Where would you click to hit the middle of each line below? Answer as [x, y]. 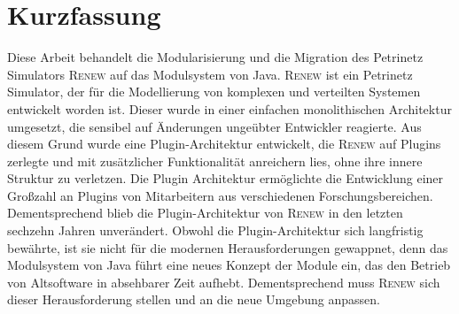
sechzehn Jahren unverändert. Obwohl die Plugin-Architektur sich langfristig [215, 230]
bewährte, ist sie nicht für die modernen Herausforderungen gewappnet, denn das [228, 247]
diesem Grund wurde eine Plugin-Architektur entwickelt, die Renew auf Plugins [224, 144]
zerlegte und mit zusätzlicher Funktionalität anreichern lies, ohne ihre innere [215, 161]
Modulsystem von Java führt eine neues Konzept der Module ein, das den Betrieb [229, 265]
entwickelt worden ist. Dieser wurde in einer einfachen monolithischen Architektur [229, 108]
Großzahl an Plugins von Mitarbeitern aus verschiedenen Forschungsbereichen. [220, 195]
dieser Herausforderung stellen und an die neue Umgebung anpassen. [194, 299]
